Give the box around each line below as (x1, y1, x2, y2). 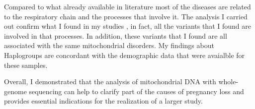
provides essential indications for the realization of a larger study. (4, 96, 203, 106)
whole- (218, 76, 239, 87)
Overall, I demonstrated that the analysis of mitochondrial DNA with (4, 76, 216, 87)
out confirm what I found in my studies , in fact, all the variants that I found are (4, 21, 251, 31)
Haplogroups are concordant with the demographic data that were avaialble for (4, 50, 245, 60)
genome (4, 86, 27, 96)
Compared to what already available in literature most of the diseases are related (4, 1, 251, 11)
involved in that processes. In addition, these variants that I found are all (4, 30, 227, 41)
